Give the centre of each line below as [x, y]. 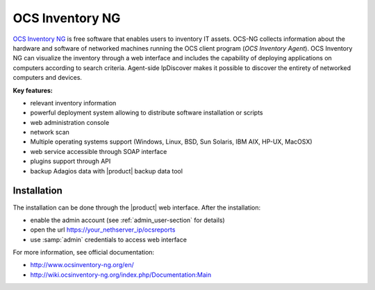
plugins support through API [70, 161]
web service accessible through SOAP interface [99, 151]
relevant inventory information [73, 103]
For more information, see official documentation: [84, 253]
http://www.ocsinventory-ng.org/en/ [82, 265]
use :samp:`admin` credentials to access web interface [109, 239]
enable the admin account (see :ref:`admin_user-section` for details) [127, 220]
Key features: [33, 90]
